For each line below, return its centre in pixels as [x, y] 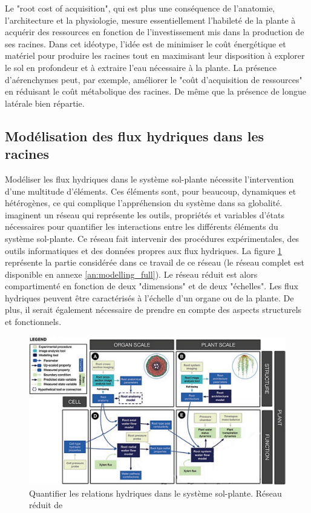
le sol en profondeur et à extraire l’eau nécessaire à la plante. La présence [141, 67]
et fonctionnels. [33, 322]
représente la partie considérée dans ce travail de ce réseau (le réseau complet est [155, 262]
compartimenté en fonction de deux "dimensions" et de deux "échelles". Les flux [152, 286]
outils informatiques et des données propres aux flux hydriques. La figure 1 [143, 250]
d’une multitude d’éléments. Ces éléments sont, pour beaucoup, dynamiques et [151, 191]
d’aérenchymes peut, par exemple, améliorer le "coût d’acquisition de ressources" [154, 79]
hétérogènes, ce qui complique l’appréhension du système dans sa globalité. [144, 203]
